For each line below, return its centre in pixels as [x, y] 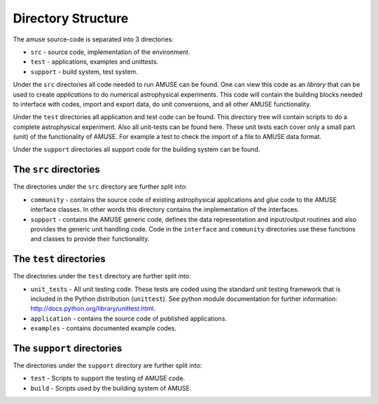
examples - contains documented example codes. [104, 328]
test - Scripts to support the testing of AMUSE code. [108, 378]
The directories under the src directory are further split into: [100, 187]
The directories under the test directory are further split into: [102, 276]
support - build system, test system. [84, 72]
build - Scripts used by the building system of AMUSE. [111, 388]
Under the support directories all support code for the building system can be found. [136, 149]
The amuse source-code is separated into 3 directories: [93, 39]
